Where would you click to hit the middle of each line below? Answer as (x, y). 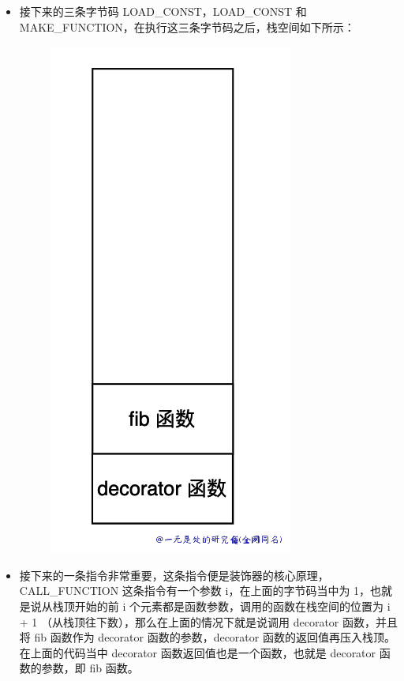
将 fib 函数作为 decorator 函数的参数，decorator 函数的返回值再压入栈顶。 (207, 637)
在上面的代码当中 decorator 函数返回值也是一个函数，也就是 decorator (198, 652)
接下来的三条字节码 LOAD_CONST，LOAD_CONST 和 (163, 11)
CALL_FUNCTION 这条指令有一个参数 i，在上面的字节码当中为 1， (195, 591)
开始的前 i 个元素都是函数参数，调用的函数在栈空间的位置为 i (232, 606)
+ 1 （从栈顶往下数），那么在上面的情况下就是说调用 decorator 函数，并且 (208, 621)
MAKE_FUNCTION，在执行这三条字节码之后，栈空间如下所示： (187, 26)
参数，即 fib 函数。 (90, 668)
